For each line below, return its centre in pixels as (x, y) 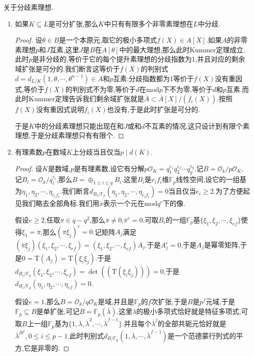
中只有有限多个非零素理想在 (149, 23)
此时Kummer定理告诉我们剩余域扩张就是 (80, 99)
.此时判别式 (86, 335)
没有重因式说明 (60, 109)
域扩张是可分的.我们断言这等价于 (67, 68)
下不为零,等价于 (188, 89)
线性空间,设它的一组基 (211, 179)
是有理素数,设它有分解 (109, 168)
